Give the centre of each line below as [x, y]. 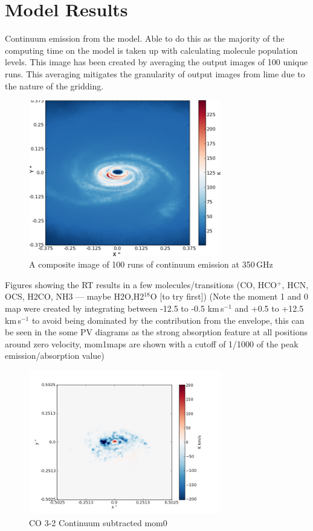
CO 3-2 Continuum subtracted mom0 [98, 522]
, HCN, [295, 284]
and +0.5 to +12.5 [269, 308]
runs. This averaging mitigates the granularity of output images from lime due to [155, 73]
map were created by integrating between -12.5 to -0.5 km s [115, 308]
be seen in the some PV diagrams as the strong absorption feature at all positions [156, 332]
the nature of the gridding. [54, 85]
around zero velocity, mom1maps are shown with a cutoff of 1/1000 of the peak [152, 343]
